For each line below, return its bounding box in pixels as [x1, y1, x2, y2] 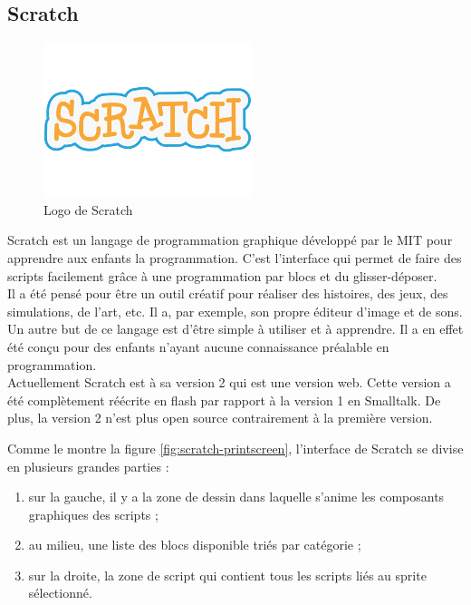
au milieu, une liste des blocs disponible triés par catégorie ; [28, 535, 361, 554]
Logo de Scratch [43, 200, 133, 219]
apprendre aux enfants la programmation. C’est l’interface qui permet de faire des [7, 248, 462, 267]
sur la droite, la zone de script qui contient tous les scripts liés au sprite [28, 565, 427, 584]
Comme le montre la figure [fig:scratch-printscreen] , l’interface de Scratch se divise [7, 438, 464, 457]
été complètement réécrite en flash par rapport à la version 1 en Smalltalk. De [7, 390, 441, 409]
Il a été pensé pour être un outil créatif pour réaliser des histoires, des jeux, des [7, 284, 448, 303]
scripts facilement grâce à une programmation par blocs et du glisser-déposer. [7, 266, 437, 285]
